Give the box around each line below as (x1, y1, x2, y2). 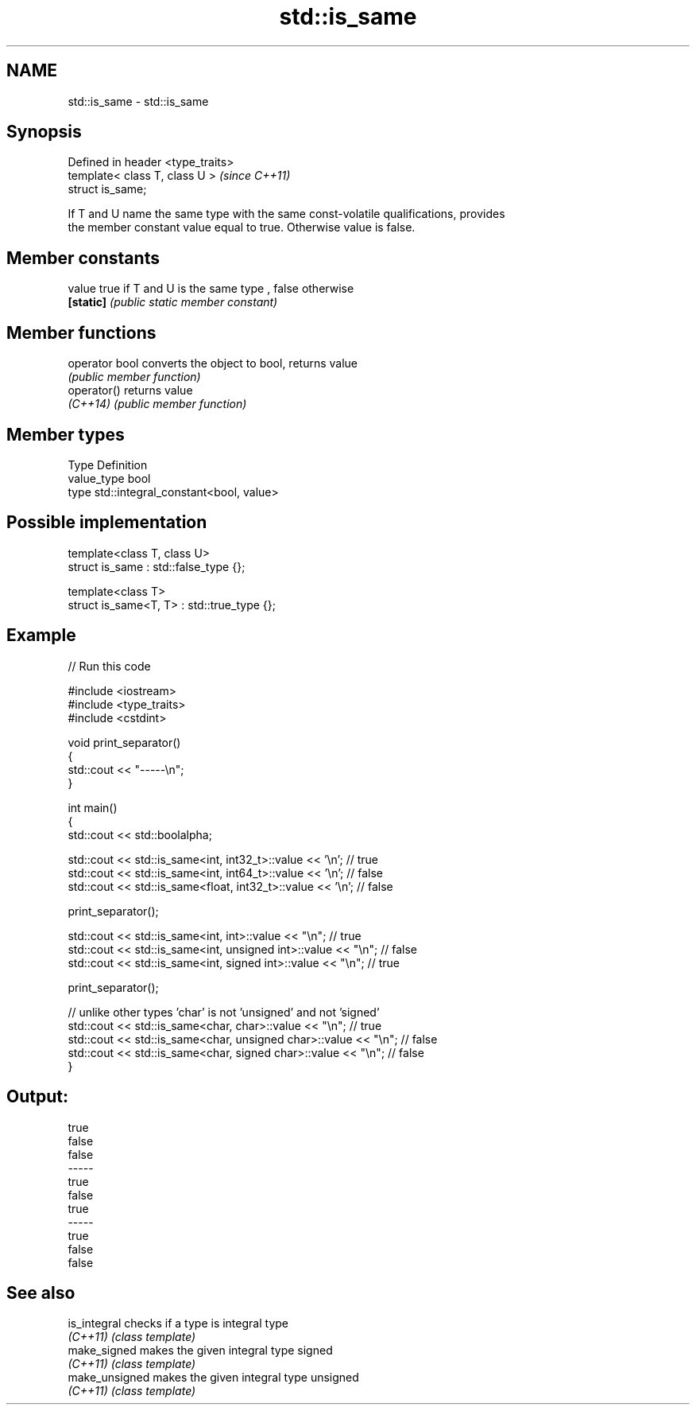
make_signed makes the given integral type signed (68, 1343, 333, 1358)
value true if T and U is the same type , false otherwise (68, 282, 354, 296)
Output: (6, 1086, 68, 1107)
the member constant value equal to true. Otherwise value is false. (68, 220, 416, 235)
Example (6, 625, 76, 646)
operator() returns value (68, 383, 193, 398)
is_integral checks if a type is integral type (68, 1316, 288, 1331)
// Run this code (68, 659, 151, 673)
